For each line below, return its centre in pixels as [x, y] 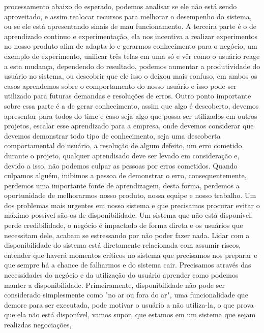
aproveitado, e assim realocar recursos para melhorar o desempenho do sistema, [128, 16]
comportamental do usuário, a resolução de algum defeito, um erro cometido [123, 145]
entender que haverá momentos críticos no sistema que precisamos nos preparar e [131, 255]
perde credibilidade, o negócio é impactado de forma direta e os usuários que [124, 225]
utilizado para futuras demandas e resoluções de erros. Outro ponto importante [128, 96]
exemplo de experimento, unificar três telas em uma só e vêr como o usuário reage [132, 56]
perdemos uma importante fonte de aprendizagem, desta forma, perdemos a [122, 185]
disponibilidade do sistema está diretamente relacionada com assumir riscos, [123, 245]
